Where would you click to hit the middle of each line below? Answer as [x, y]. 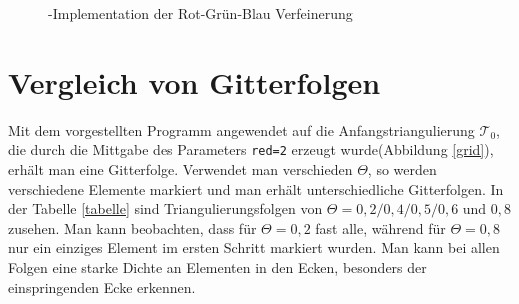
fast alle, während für [380, 227]
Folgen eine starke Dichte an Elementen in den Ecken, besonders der [217, 266]
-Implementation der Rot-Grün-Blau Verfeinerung [200, 13]
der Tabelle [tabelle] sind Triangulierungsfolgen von [165, 208]
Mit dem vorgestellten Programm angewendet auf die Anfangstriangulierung [241, 129]
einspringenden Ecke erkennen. [102, 286]
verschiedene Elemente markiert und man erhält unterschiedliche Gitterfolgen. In [256, 188]
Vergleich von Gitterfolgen [194, 81]
